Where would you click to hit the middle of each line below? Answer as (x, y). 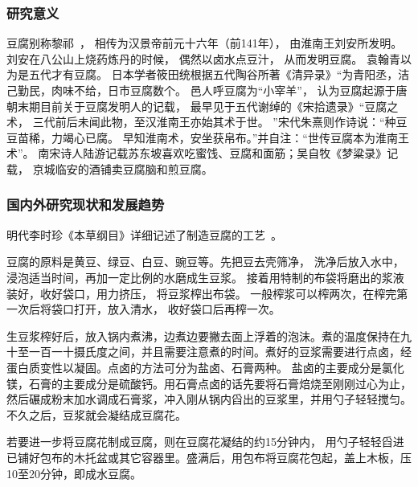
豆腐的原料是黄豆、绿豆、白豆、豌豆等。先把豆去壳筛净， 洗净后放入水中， (205, 262)
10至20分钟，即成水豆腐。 (74, 473)
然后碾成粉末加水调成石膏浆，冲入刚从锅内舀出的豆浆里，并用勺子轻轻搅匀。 (209, 399)
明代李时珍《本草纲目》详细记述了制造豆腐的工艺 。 (144, 234)
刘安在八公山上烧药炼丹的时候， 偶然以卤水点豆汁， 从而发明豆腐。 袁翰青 (203, 58)
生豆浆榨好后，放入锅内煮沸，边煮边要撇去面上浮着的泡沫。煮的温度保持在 (203, 336)
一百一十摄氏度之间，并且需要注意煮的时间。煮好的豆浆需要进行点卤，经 (220, 352)
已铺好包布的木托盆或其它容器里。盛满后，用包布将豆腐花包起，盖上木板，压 (209, 457)
